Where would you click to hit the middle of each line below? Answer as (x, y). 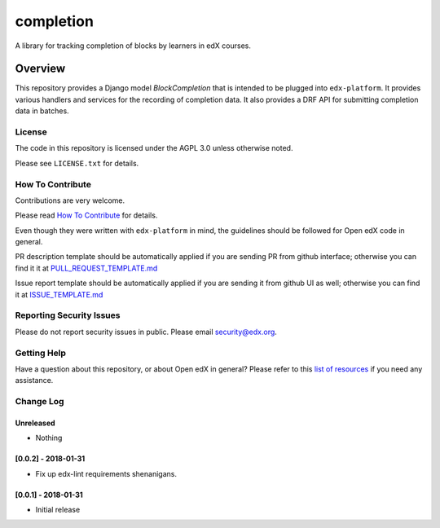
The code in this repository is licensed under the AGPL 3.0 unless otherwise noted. (154, 148)
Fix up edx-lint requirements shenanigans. (106, 473)
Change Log (40, 402)
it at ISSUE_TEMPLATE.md (59, 294)
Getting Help (41, 353)
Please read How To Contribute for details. (86, 215)
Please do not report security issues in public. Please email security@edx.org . (146, 332)
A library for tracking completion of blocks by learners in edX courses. (133, 46)
